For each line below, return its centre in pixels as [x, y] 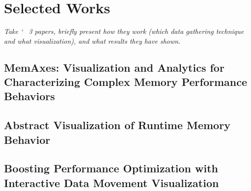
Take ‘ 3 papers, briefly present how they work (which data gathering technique [124, 31]
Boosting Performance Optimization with [111, 168]
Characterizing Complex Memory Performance [125, 82]
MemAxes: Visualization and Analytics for [114, 67]
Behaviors [29, 96]
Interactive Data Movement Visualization [112, 182]
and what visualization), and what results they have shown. [92, 41]
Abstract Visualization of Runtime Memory [117, 125]
